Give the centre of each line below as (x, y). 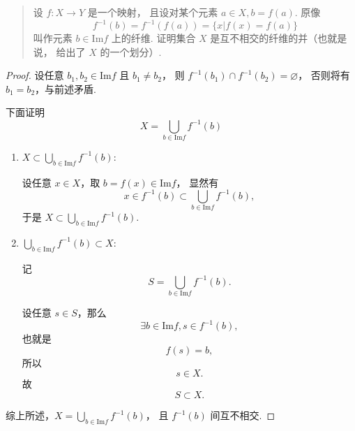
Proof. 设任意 (35, 75)
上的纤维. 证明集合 (153, 38)
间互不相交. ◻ (243, 415)
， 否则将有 (324, 75)
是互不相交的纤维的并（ (264, 38)
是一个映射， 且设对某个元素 (153, 12)
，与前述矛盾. (66, 88)
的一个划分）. (131, 51)
